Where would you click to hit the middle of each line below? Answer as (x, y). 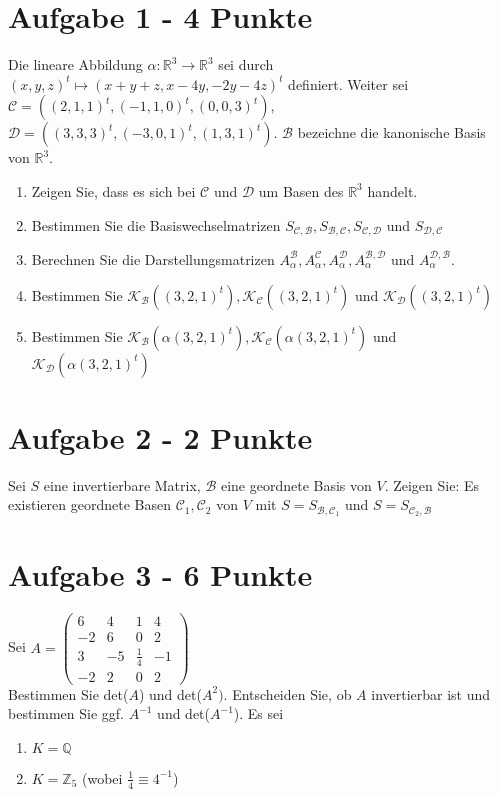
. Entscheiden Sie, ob (287, 693)
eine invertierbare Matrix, (122, 484)
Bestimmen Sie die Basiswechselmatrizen (156, 224)
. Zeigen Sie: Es (432, 484)
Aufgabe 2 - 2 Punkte (160, 436)
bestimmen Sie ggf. (66, 713)
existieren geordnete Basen (89, 504)
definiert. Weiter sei (348, 83)
